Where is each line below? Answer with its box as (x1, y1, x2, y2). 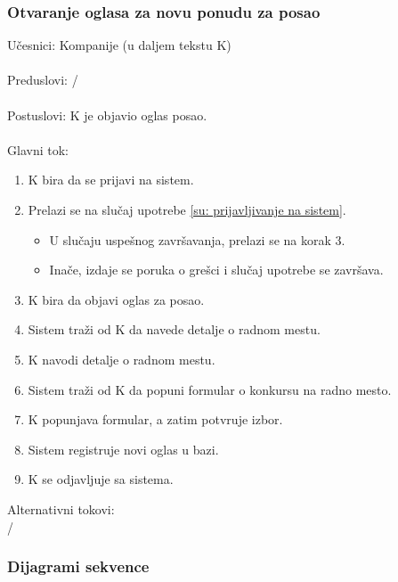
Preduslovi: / (7, 70, 78, 89)
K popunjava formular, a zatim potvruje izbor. (28, 410, 283, 429)
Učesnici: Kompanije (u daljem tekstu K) (7, 36, 231, 54)
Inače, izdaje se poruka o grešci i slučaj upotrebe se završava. (49, 260, 384, 279)
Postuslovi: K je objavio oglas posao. (7, 105, 207, 124)
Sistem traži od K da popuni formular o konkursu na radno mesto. (28, 380, 392, 398)
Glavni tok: (7, 140, 69, 159)
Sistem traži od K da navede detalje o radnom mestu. (28, 320, 321, 339)
